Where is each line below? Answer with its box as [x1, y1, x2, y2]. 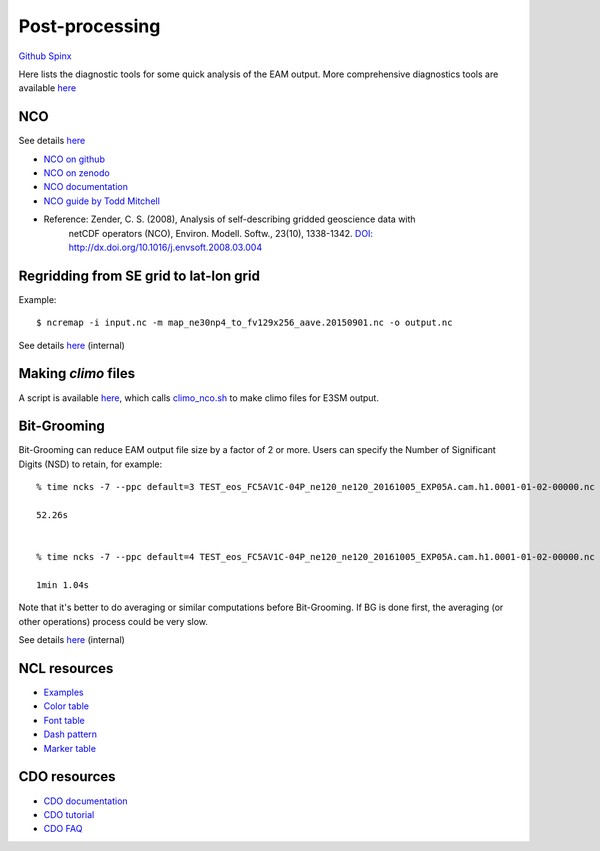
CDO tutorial [43, 808, 95, 820]
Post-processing [18, 15, 161, 37]
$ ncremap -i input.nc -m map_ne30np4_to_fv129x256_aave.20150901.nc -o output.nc [36, 317, 453, 329]
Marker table [43, 742, 97, 754]
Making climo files [18, 365, 135, 382]
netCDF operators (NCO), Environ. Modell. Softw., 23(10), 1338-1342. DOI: [68, 227, 374, 239]
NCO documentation [43, 181, 129, 193]
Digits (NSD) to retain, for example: [18, 458, 163, 470]
